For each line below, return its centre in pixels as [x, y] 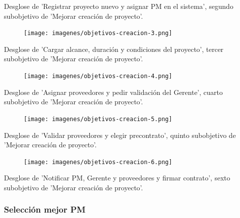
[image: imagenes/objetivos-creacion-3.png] [98, 33]
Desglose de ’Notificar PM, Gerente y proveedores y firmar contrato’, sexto [117, 178]
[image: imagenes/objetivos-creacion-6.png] [98, 162]
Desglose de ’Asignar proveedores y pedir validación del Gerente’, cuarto [113, 92]
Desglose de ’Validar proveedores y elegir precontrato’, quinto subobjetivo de [120, 135]
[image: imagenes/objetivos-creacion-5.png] [98, 119]
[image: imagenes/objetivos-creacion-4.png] [98, 76]
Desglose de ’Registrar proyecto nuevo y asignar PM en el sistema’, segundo [119, 6]
